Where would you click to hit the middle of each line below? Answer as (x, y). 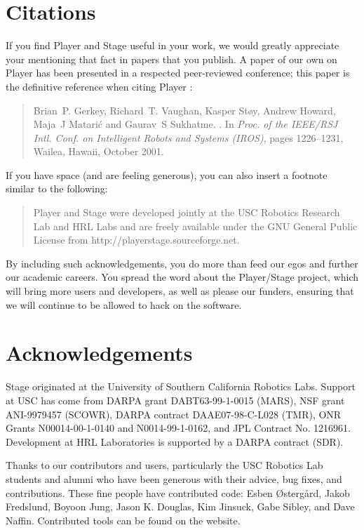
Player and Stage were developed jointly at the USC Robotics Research (187, 212)
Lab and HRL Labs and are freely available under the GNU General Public (195, 226)
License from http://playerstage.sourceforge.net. (136, 240)
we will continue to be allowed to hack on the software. (124, 304)
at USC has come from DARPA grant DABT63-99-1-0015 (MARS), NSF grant (175, 400)
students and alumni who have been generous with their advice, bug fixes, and (174, 478)
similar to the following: (57, 188)
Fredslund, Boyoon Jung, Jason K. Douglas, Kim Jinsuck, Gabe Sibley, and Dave (180, 506)
